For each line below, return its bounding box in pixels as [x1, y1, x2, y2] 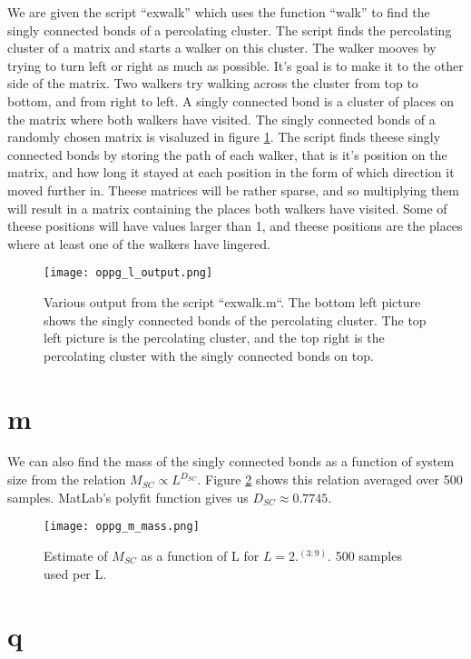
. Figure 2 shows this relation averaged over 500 [197, 470, 463, 489]
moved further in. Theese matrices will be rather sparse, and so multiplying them [7, 180, 459, 199]
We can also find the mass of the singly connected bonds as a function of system [7, 452, 455, 471]
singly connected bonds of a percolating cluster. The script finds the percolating [7, 20, 452, 39]
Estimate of [44, 545, 108, 564]
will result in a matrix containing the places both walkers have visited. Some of [7, 198, 447, 217]
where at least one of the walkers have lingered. [7, 234, 270, 253]
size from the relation [7, 470, 126, 489]
